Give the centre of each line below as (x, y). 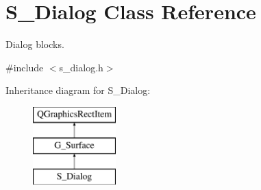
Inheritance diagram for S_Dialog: (78, 90)
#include (25, 67)
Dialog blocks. (35, 44)
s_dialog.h (81, 67)
